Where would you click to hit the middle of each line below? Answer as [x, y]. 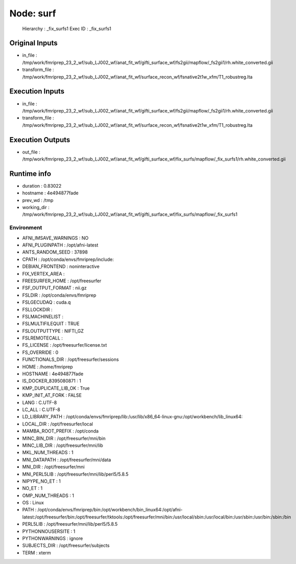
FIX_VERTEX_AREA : [43, 274]
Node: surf [33, 13]
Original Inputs [33, 43]
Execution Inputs [37, 91]
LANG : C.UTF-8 [40, 402]
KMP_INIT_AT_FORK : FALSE [52, 395]
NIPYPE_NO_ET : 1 [41, 481]
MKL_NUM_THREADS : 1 [48, 453]
